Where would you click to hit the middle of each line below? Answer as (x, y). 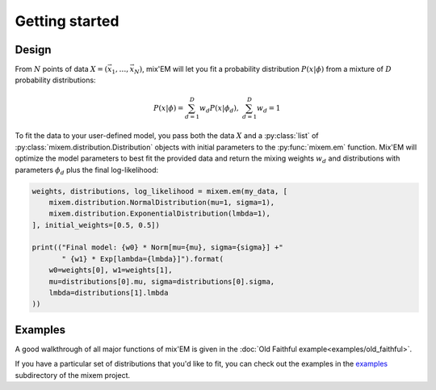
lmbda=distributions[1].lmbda (109, 293)
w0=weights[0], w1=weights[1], (111, 270)
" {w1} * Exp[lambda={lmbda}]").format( (143, 259)
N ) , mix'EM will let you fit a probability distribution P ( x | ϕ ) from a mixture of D (262, 70)
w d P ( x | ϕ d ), (219, 109)
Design (33, 50)
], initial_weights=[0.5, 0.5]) (96, 225)
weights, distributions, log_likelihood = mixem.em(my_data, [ (160, 191)
